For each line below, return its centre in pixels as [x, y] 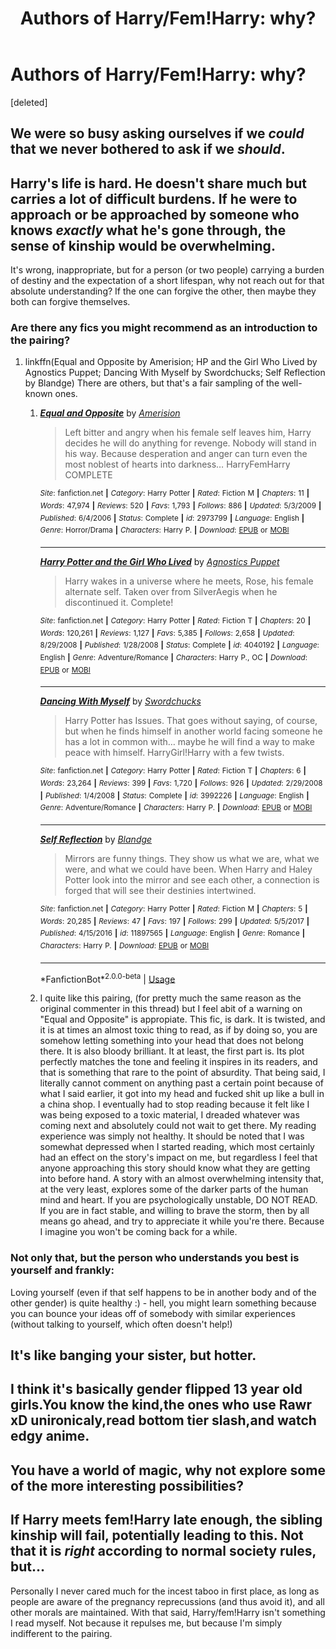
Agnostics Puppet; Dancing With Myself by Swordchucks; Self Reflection [175, 373]
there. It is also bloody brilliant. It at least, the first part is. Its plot [172, 1051]
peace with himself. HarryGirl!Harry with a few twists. [174, 753]
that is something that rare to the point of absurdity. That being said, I [182, 1073]
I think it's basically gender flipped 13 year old [156, 1389]
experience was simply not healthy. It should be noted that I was [172, 1136]
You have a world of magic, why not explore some [168, 1470]
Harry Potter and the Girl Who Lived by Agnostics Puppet [159, 562]
